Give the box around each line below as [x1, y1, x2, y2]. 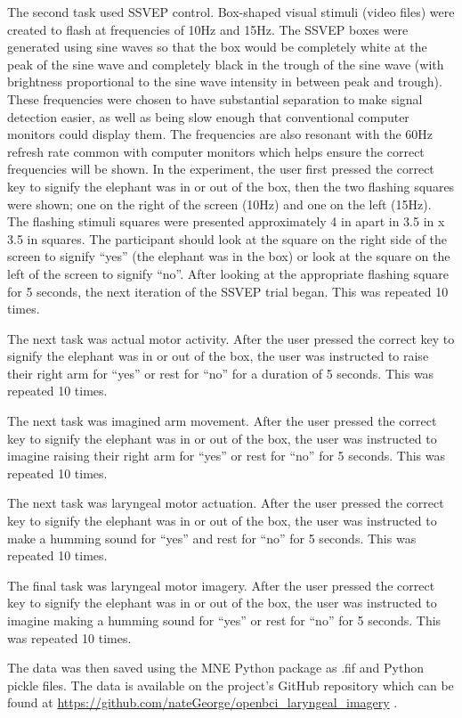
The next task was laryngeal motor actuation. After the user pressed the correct [7, 494, 444, 512]
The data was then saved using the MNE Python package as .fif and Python [7, 658, 424, 677]
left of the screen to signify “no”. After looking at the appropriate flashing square [7, 264, 449, 282]
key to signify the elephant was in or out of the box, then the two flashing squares [7, 176, 455, 195]
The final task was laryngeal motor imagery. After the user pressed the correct [7, 575, 435, 594]
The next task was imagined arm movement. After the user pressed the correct [7, 412, 437, 430]
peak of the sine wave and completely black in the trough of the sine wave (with [7, 54, 444, 73]
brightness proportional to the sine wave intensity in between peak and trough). [7, 72, 442, 91]
